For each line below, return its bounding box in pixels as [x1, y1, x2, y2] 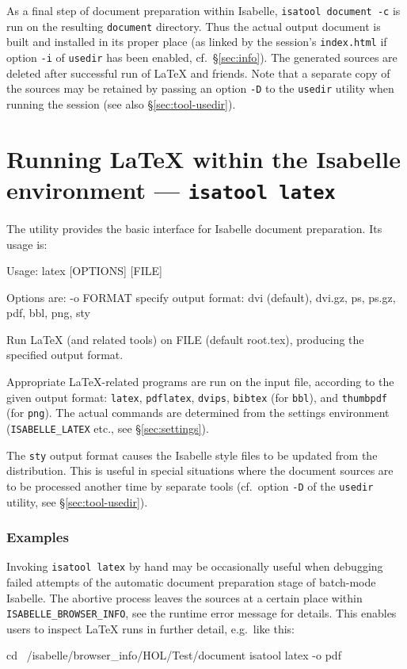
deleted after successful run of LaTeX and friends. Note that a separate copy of [6, 64, 390, 81]
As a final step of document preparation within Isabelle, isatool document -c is [6, 2, 401, 18]
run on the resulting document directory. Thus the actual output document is [6, 17, 381, 34]
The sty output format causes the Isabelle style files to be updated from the [6, 446, 378, 463]
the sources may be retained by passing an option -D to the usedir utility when [6, 80, 394, 97]
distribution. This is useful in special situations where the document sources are [6, 462, 394, 479]
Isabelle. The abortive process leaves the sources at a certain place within [6, 589, 363, 606]
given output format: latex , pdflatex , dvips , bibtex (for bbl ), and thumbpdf [6, 388, 387, 405]
